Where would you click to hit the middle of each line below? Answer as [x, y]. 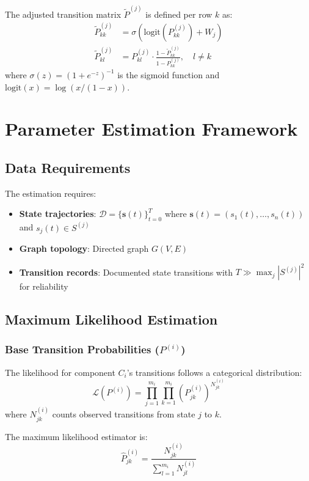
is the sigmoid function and [169, 74]
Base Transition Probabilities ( [82, 349]
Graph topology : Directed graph [84, 248]
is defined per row [179, 14]
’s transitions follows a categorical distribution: [214, 372]
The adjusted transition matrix [63, 14]
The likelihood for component [60, 372]
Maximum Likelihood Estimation [111, 319]
